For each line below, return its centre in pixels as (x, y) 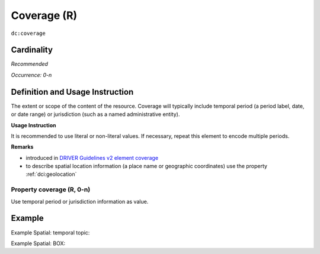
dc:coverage (28, 33)
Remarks (22, 147)
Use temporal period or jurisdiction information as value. (80, 201)
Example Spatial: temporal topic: (50, 232)
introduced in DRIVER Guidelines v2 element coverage (92, 157)
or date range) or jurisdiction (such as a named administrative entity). (95, 114)
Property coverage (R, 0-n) (51, 189)
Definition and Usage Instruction (72, 92)
